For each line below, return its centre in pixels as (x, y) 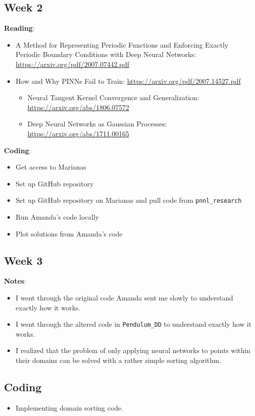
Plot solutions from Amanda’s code (69, 233)
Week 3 (23, 260)
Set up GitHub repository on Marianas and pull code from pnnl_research (128, 200)
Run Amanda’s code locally (57, 216)
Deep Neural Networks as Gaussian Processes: (97, 124)
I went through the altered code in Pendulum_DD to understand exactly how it (133, 324)
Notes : (15, 281)
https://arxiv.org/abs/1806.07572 (78, 107)
